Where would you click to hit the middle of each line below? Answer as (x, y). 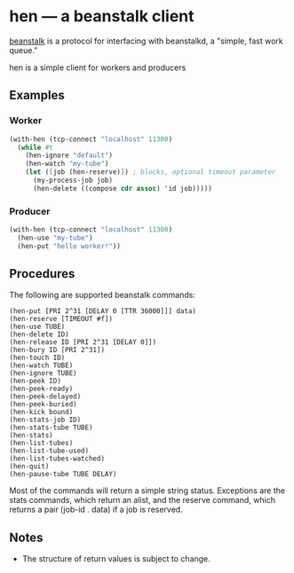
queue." (24, 50)
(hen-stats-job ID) (45, 420)
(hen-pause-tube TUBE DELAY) (63, 475)
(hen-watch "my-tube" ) (67, 164)
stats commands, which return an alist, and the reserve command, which (142, 500)
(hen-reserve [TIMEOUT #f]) (61, 319)
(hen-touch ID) (37, 358)
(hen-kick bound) (41, 412)
